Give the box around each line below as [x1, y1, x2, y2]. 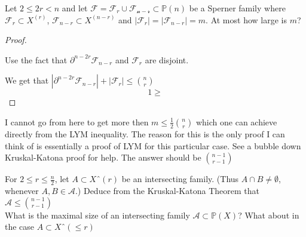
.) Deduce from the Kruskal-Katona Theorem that [75, 184, 259, 196]
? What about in [238, 208, 299, 221]
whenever [5, 184, 39, 196]
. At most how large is [206, 13, 287, 26]
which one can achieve [195, 115, 277, 128]
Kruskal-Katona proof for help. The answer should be [5, 151, 201, 164]
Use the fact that [5, 53, 68, 66]
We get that [5, 74, 49, 87]
